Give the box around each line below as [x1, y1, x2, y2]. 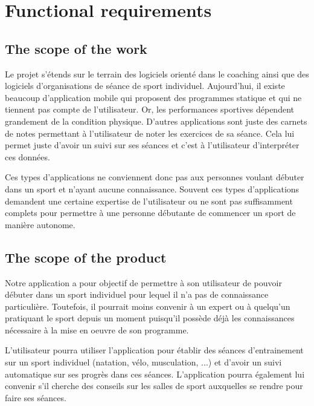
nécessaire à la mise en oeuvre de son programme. [5, 323, 189, 336]
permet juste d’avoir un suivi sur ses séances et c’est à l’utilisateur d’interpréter [5, 139, 300, 151]
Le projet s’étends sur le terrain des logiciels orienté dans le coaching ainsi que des [5, 67, 309, 80]
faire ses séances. [5, 391, 66, 404]
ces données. [5, 150, 50, 163]
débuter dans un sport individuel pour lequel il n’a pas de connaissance [5, 288, 269, 301]
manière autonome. [5, 218, 75, 231]
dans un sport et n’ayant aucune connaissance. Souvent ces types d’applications [5, 182, 300, 195]
